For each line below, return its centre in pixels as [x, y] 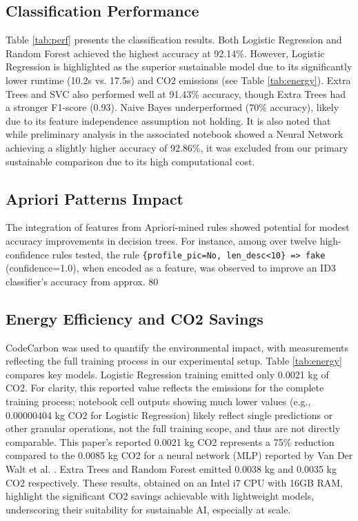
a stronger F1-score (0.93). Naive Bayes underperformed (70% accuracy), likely [172, 107]
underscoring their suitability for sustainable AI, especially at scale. [148, 509]
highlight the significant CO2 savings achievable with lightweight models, [160, 496]
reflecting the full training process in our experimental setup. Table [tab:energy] [174, 361]
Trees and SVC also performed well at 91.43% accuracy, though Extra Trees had [176, 93]
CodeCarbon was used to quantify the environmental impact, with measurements [177, 347]
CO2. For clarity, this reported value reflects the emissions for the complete [165, 388]
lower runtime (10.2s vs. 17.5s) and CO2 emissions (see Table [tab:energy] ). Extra [178, 80]
